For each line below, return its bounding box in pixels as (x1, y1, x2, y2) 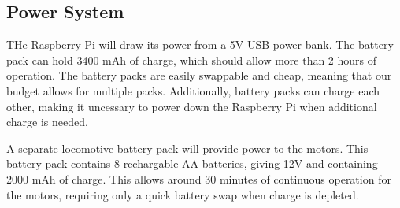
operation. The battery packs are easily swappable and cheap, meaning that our (6, 67, 392, 84)
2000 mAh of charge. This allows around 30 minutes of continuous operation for (6, 170, 391, 187)
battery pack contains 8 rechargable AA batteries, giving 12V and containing (6, 155, 378, 172)
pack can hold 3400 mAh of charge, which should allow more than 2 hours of (6, 51, 377, 68)
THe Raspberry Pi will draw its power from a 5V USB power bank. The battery (6, 36, 394, 53)
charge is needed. (6, 113, 88, 130)
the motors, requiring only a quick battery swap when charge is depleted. (6, 186, 359, 202)
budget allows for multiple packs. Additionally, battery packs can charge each (6, 82, 380, 98)
